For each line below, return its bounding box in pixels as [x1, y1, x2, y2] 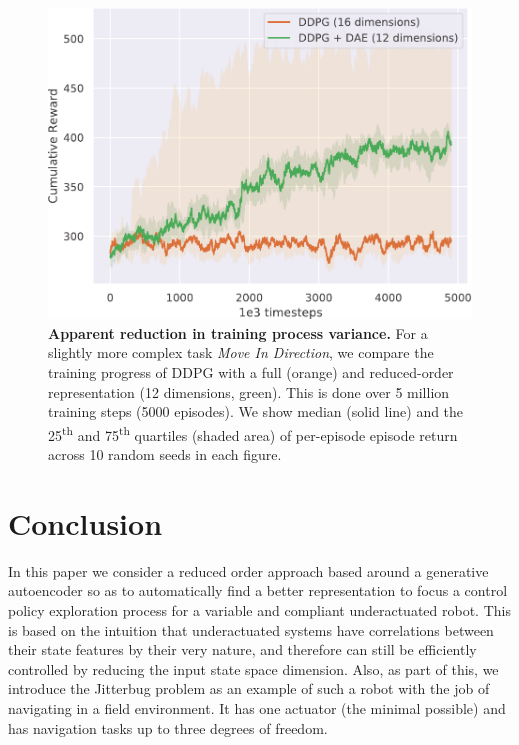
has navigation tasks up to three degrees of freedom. [8, 717, 328, 738]
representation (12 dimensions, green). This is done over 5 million [48, 381, 450, 402]
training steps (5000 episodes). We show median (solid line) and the [48, 401, 464, 422]
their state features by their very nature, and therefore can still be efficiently [8, 639, 477, 660]
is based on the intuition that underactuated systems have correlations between [8, 619, 494, 640]
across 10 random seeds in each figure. [48, 444, 282, 465]
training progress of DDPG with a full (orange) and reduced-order [48, 362, 454, 383]
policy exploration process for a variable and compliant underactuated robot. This [8, 600, 511, 621]
